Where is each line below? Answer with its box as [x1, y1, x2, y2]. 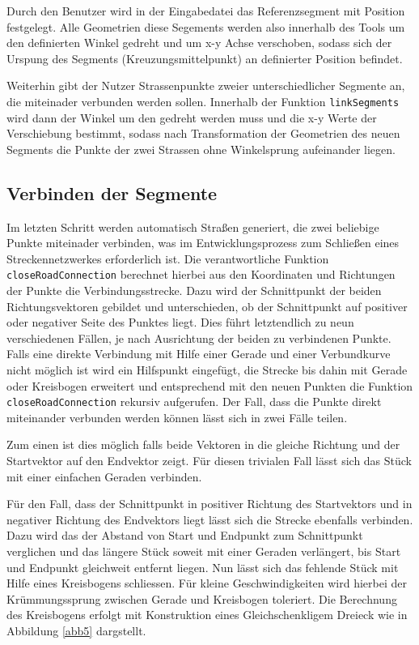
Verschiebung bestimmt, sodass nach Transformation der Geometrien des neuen [6, 125, 400, 142]
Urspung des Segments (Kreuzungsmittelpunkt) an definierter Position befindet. [6, 49, 403, 66]
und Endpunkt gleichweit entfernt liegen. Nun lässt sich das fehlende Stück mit [6, 558, 399, 575]
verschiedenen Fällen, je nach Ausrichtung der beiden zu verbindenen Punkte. [6, 329, 391, 346]
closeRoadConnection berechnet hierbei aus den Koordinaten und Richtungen [6, 266, 396, 283]
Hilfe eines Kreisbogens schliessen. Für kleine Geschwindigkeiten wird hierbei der [6, 575, 407, 592]
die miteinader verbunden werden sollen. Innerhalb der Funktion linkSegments [6, 92, 400, 109]
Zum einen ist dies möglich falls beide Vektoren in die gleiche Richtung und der [6, 436, 400, 453]
